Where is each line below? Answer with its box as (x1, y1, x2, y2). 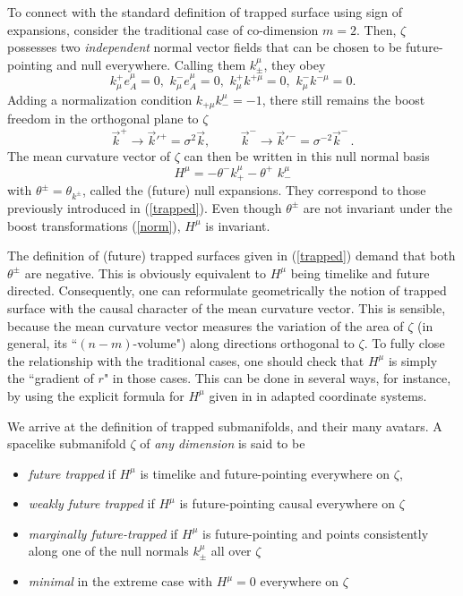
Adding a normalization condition (7, 89, 193, 108)
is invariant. (205, 216, 270, 234)
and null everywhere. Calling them (56, 55, 246, 73)
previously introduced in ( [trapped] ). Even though (7, 198, 282, 217)
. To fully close (364, 334, 445, 353)
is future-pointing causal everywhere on (179, 494, 396, 513)
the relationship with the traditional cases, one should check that (7, 351, 364, 370)
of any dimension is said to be (140, 434, 305, 453)
